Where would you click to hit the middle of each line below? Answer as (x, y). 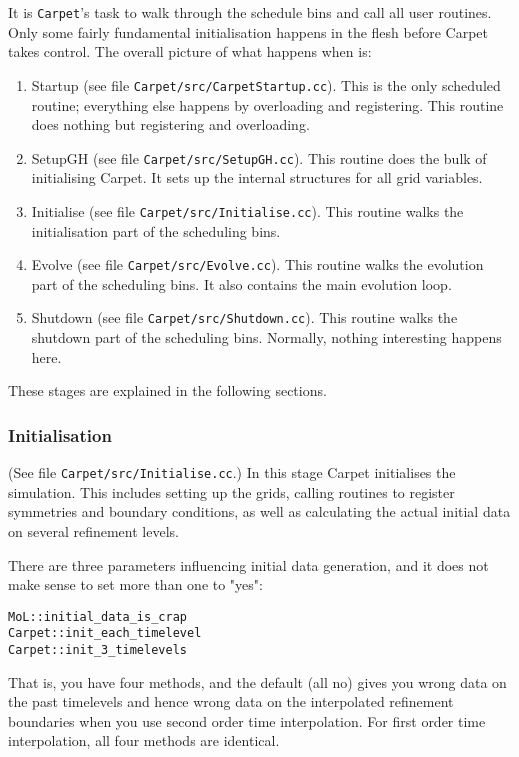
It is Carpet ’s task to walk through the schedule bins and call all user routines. (250, 12)
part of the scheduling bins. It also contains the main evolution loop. (241, 283)
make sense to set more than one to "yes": (135, 584)
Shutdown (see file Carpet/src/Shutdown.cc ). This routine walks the (244, 317)
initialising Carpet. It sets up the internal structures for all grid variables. (257, 177)
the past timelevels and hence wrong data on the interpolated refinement (231, 701)
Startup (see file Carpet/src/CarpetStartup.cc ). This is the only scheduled (266, 84)
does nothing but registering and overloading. (170, 124)
